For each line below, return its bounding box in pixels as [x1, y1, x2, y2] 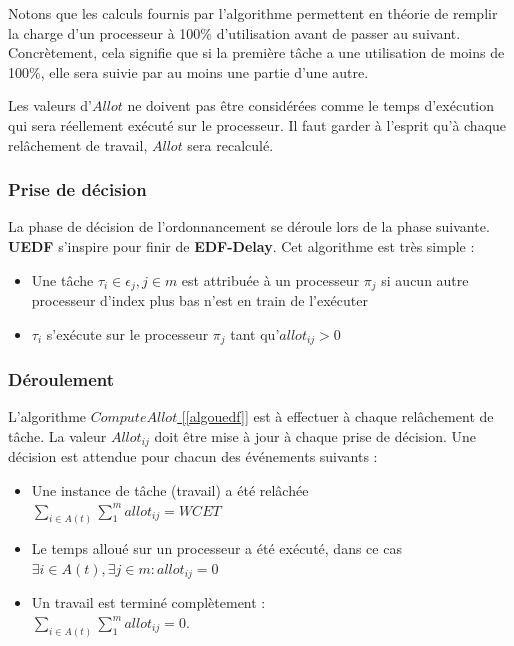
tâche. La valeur [8, 425, 107, 446]
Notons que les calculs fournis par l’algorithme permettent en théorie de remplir [8, 3, 498, 23]
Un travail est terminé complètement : [31, 592, 266, 613]
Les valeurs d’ [8, 95, 92, 116]
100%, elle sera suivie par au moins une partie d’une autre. [8, 61, 369, 82]
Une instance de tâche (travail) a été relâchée [31, 479, 309, 500]
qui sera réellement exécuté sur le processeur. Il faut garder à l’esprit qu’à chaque [8, 114, 507, 135]
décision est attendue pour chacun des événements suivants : [8, 446, 378, 467]
